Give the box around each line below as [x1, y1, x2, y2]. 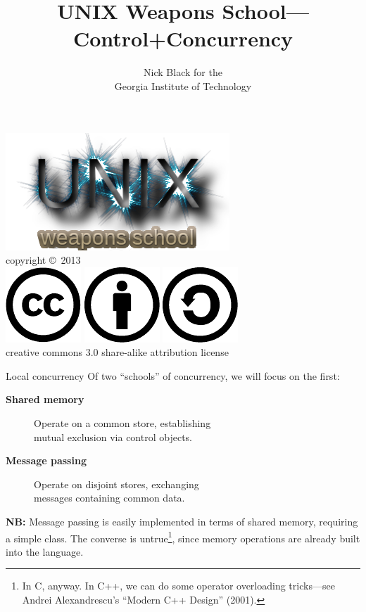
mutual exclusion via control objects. [34, 429, 192, 444]
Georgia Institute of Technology [114, 78, 252, 93]
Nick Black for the [144, 65, 222, 79]
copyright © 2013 [6, 253, 81, 267]
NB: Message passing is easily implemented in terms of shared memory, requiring [6, 514, 358, 529]
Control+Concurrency [72, 24, 294, 53]
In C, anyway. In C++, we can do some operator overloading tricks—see [22, 578, 335, 593]
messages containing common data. [34, 490, 185, 505]
